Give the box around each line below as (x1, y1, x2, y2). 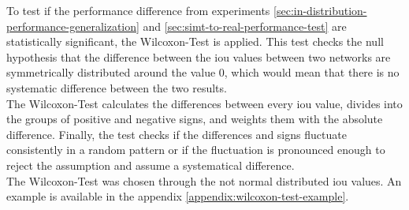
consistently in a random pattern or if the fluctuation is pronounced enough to (6, 141, 385, 158)
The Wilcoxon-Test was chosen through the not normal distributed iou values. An (6, 172, 402, 189)
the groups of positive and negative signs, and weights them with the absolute (6, 111, 383, 127)
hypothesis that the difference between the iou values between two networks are (6, 48, 391, 65)
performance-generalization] (6, 17, 139, 34)
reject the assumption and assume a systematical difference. (6, 156, 295, 173)
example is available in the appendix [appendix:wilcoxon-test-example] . (6, 188, 349, 204)
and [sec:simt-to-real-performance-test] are (143, 17, 347, 34)
